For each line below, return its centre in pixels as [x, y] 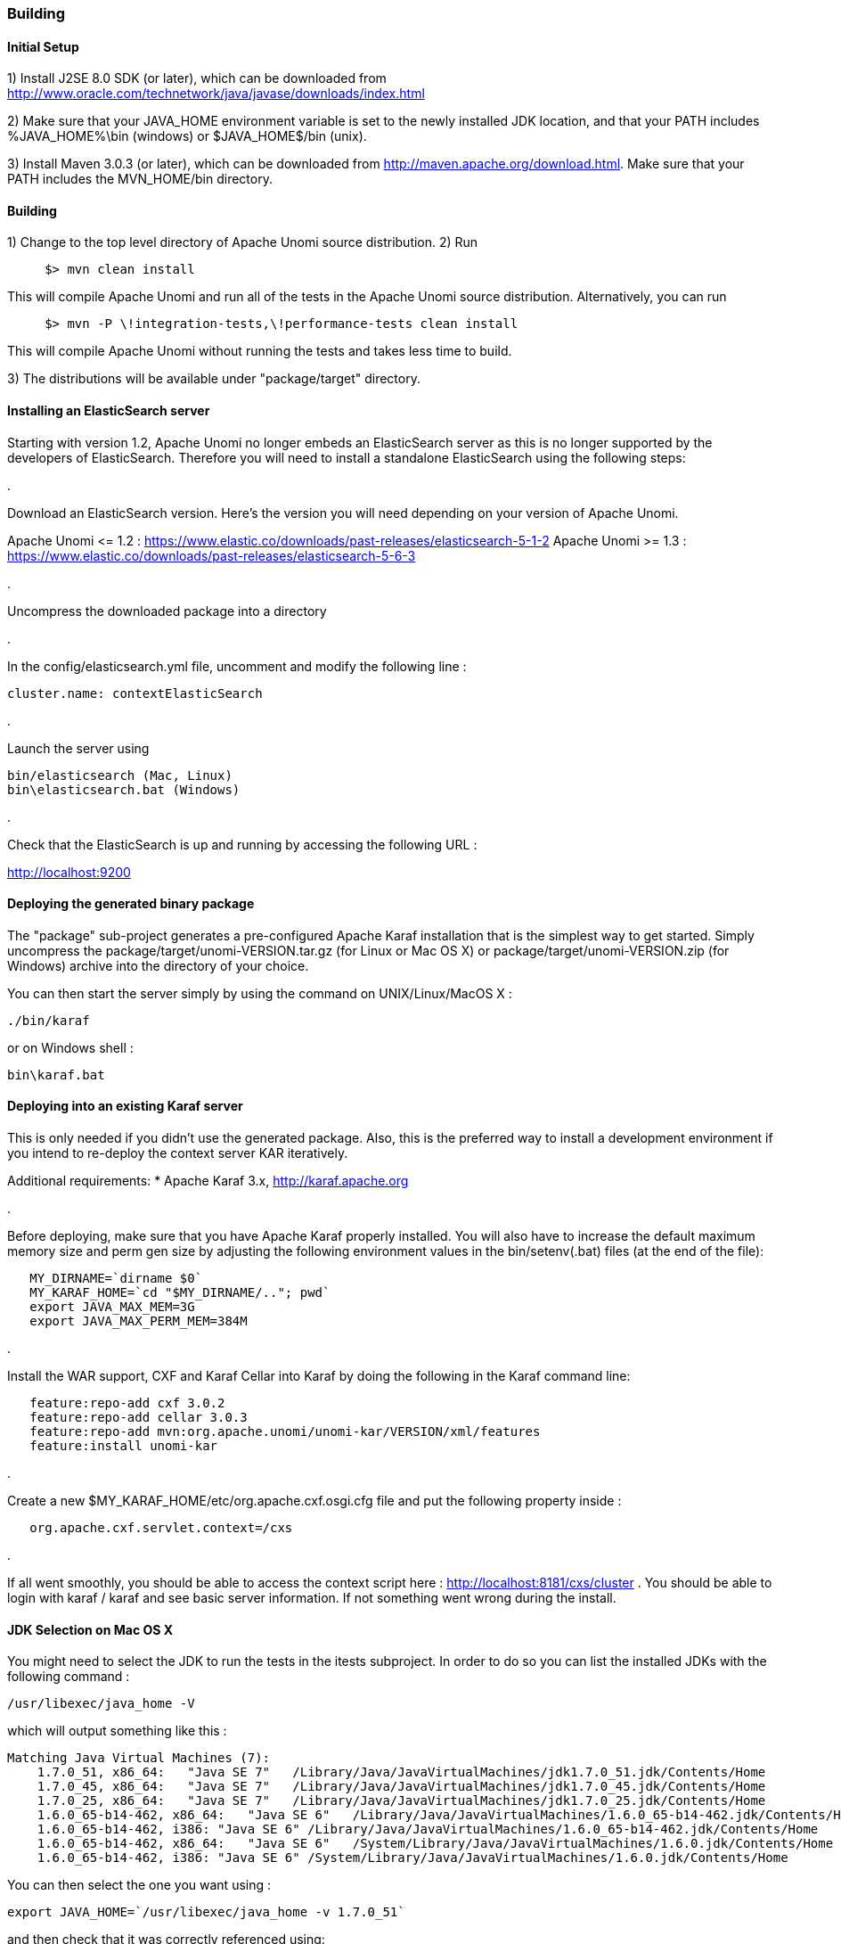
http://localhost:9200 [69, 872]
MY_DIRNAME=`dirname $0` [116, 1279]
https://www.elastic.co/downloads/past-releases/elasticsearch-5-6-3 [212, 555]
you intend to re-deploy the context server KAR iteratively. [178, 1153]
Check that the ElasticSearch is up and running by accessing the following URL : [242, 844]
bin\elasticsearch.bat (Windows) [124, 789]
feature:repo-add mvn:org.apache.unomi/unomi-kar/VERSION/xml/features [285, 1432]
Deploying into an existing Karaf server [125, 1106]
